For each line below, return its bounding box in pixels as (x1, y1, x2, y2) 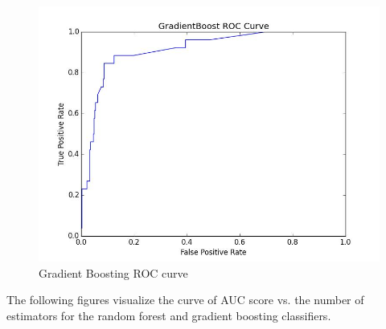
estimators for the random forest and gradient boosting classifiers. (6, 307, 331, 323)
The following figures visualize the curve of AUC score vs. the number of (6, 291, 364, 308)
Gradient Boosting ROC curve (39, 264, 188, 281)
